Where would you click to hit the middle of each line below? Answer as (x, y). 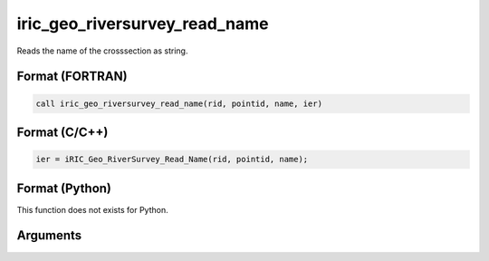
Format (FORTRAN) (72, 77)
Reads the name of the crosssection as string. (102, 51)
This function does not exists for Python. (92, 209)
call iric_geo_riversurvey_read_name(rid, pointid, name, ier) (179, 103)
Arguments (49, 236)
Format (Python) (64, 188)
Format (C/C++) (62, 132)
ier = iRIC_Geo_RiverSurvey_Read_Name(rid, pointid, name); (172, 159)
